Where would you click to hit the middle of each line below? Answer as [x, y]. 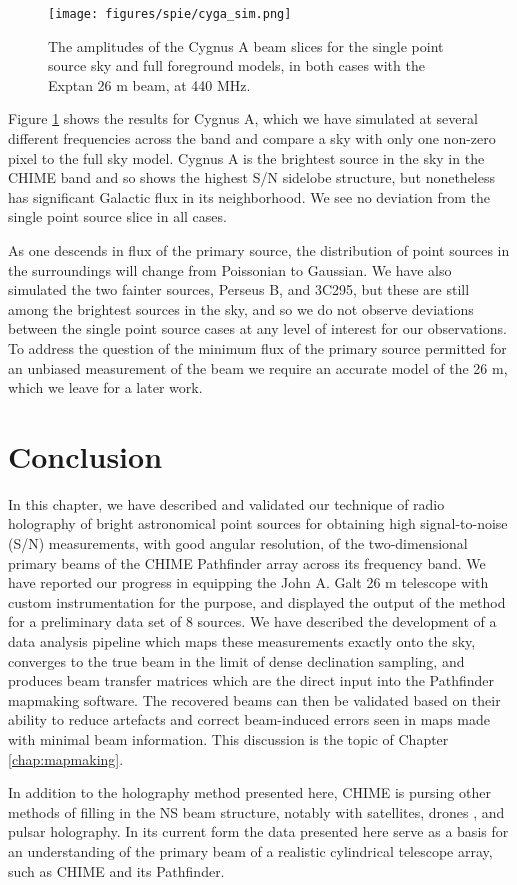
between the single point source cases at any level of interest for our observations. [257, 328]
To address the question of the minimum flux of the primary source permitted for [257, 347]
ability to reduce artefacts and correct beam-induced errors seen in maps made [249, 719]
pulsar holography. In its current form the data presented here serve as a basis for [258, 831]
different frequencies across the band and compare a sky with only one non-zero [252, 138]
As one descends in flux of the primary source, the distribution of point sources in [259, 250]
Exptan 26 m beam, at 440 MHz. [149, 84]
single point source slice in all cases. [117, 216]
